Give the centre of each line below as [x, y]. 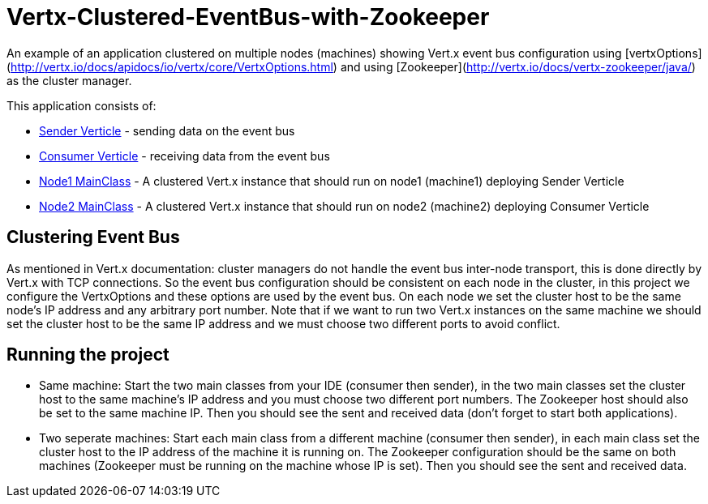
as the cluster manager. [69, 80]
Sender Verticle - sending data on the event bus [167, 130]
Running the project [88, 355]
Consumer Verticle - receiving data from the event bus [185, 156]
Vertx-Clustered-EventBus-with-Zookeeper [248, 17]
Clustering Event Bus [93, 237]
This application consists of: [82, 105]
